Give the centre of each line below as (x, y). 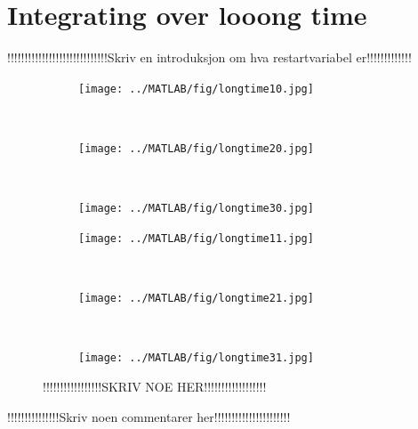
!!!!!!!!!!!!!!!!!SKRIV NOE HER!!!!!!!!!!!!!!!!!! (155, 387)
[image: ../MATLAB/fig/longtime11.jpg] (196, 238)
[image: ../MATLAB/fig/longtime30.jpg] (196, 209)
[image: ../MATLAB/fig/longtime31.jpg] (196, 358)
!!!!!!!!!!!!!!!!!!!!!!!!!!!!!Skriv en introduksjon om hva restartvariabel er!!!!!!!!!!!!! (209, 57)
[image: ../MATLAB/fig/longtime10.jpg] (196, 89)
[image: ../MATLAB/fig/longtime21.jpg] (196, 299)
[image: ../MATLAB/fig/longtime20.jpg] (196, 148)
